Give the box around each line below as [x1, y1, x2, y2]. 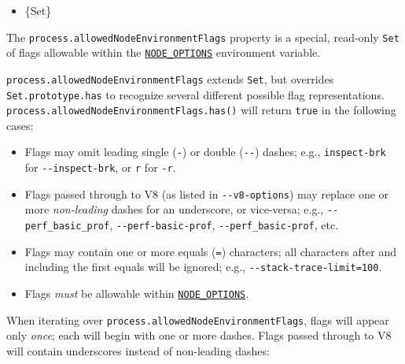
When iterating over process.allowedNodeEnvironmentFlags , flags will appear [6, 311, 389, 328]
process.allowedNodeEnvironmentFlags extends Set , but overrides [6, 70, 334, 87]
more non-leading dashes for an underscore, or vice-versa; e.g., [24, 201, 324, 217]
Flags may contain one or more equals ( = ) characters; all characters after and [24, 243, 397, 259]
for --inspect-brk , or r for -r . [24, 159, 176, 176]
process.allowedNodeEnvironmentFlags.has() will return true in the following [6, 102, 396, 118]
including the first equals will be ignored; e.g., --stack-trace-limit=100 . [24, 258, 382, 275]
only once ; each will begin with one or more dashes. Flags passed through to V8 [6, 327, 392, 344]
